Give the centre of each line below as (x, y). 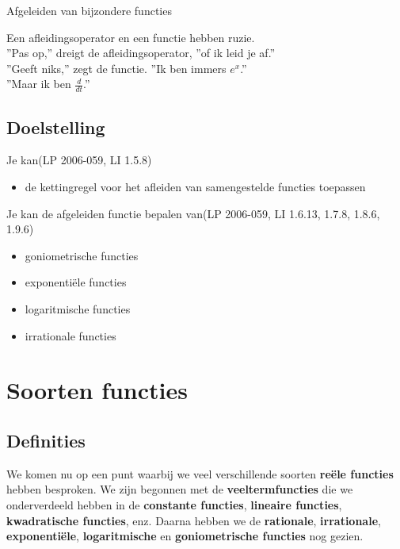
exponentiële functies (76, 282)
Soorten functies (97, 390)
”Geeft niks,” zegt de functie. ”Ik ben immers (116, 68)
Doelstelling (56, 127)
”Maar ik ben (39, 84)
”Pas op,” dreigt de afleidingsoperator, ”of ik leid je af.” (141, 53)
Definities (46, 440)
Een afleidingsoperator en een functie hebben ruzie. (131, 37)
